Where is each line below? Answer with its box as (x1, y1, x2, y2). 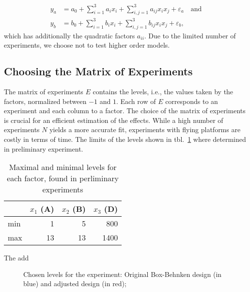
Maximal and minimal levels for (9, 161, 117, 173)
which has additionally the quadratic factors (4, 30, 135, 40)
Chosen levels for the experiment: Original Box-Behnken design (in (23, 269, 222, 279)
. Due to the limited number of (144, 30, 236, 40)
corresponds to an (165, 96, 218, 106)
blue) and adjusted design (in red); (23, 278, 126, 289)
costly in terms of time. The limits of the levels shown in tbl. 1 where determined (4, 134, 246, 144)
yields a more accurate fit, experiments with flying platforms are (49, 124, 241, 135)
